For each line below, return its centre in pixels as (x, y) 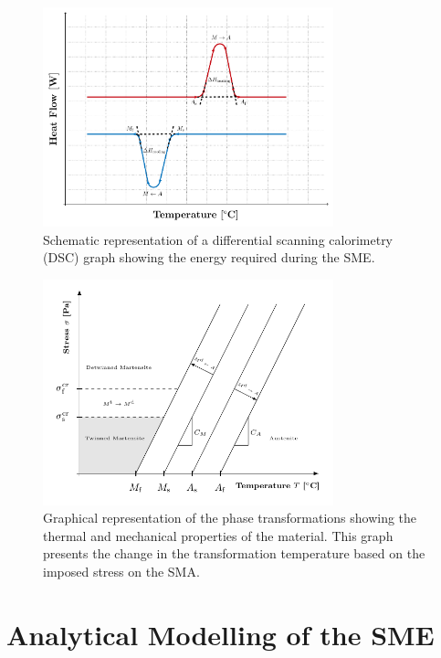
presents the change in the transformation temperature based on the (234, 553)
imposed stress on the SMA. (121, 571)
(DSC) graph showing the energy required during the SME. (209, 257)
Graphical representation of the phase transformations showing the (230, 518)
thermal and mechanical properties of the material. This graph (218, 535)
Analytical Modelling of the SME (220, 634)
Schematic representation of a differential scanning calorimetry (218, 239)
